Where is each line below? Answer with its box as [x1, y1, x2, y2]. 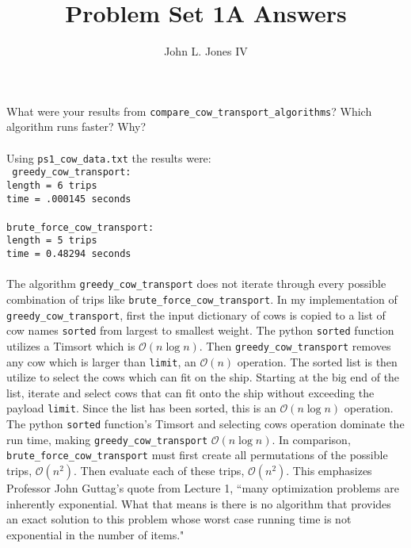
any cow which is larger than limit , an [6, 353, 196, 370]
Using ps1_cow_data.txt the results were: [6, 149, 211, 166]
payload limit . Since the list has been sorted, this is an [6, 400, 276, 416]
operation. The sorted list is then [237, 353, 398, 370]
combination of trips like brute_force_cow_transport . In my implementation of [6, 291, 398, 307]
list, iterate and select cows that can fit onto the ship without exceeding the [6, 384, 375, 400]
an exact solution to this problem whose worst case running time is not [6, 511, 352, 527]
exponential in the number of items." [6, 526, 185, 542]
